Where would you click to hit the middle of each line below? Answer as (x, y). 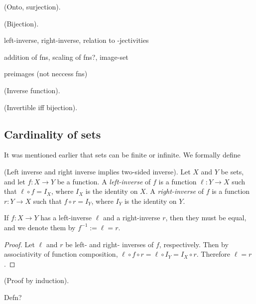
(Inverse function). (32, 90)
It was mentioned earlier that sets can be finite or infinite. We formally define (122, 155)
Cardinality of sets (53, 134)
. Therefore (213, 254)
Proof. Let (19, 244)
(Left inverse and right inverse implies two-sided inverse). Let (97, 171)
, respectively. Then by (194, 244)
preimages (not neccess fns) (46, 74)
